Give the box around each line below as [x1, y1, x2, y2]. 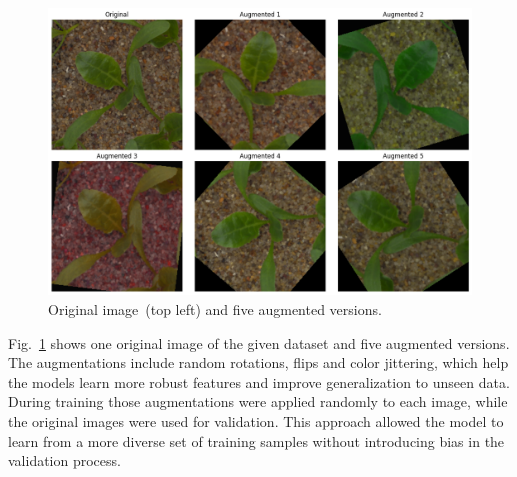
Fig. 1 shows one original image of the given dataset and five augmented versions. [8, 332, 510, 353]
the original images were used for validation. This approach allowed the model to [8, 410, 504, 431]
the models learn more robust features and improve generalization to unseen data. [8, 371, 510, 392]
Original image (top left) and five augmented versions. [48, 298, 382, 319]
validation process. [8, 450, 121, 471]
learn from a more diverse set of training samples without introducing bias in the [8, 430, 505, 451]
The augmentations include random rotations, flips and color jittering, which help [8, 352, 509, 373]
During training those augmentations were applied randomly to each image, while [8, 391, 508, 412]
